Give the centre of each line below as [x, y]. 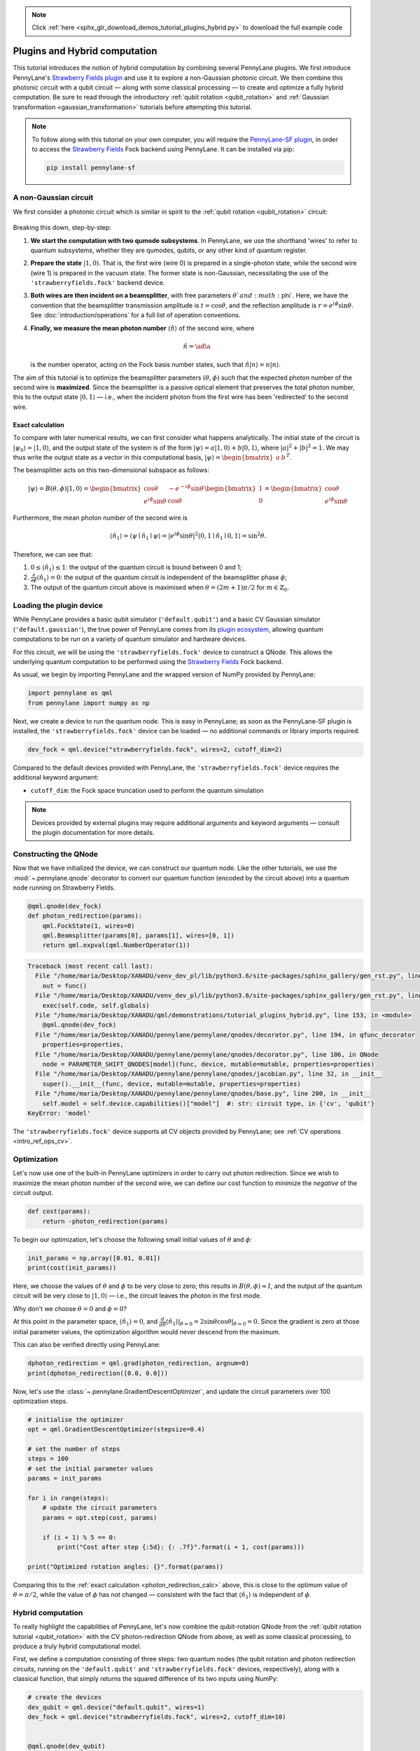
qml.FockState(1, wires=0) [89, 926]
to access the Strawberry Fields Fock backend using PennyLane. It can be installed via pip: [163, 149]
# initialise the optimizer [76, 1419]
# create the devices [65, 1697]
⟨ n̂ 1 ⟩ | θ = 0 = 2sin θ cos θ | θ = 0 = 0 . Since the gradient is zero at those [262, 1322]
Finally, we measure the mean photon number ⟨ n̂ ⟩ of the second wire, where [142, 328]
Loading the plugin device [58, 605]
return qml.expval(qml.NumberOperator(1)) [116, 945]
